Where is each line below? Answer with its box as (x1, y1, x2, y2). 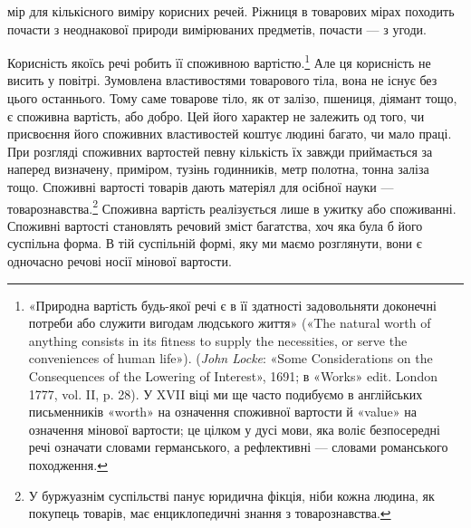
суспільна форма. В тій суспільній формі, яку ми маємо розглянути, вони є (7, 234, 422, 253)
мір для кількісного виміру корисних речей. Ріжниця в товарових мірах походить (7, 2, 455, 20)
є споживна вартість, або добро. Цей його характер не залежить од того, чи (7, 106, 425, 125)
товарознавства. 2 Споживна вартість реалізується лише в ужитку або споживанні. (7, 196, 457, 217)
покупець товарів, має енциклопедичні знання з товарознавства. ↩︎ (28, 504, 391, 523)
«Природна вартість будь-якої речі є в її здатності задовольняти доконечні (28, 295, 437, 314)
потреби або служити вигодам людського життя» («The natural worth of (28, 313, 431, 332)
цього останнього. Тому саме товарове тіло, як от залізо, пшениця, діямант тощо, (7, 89, 457, 108)
